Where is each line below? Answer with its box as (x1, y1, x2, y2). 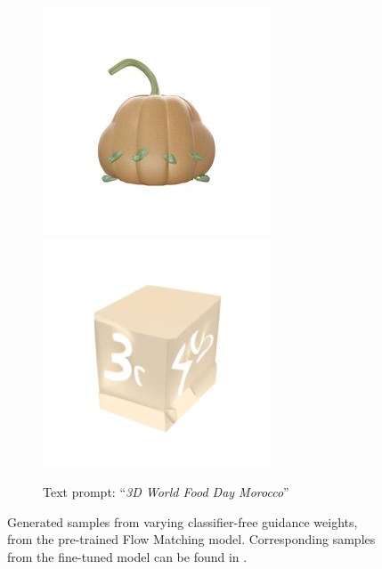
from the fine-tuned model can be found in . (7, 547, 248, 565)
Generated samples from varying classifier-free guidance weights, (7, 512, 358, 531)
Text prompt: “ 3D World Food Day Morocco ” (43, 483, 289, 501)
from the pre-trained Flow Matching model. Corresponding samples (7, 530, 376, 549)
